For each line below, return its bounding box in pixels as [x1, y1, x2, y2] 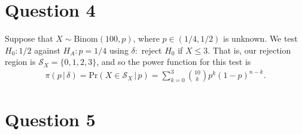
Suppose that [5, 32, 53, 45]
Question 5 [5, 107, 96, 131]
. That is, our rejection [208, 43, 291, 56]
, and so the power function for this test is [96, 55, 251, 68]
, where [133, 32, 160, 45]
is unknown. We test [223, 32, 298, 45]
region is [5, 55, 36, 68]
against [34, 43, 60, 56]
